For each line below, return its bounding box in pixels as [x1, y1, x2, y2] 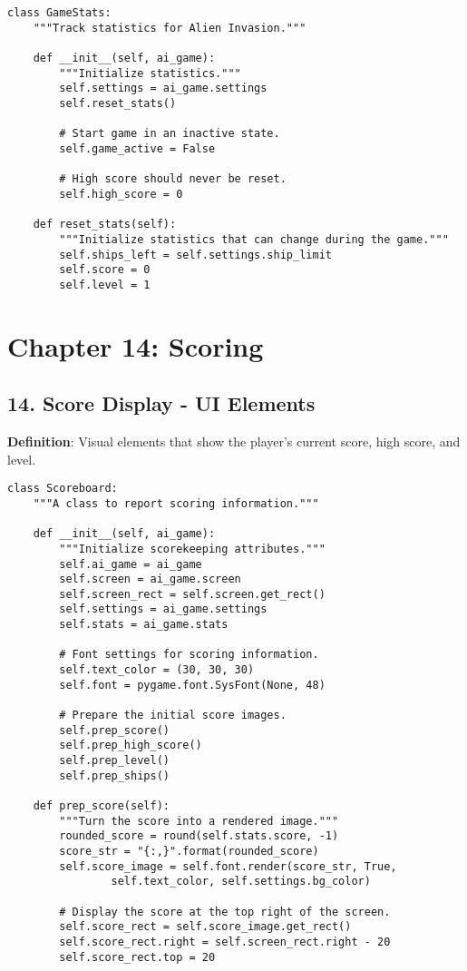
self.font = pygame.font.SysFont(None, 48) [59, 678, 326, 691]
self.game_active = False [59, 142, 216, 155]
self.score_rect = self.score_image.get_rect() [59, 920, 352, 934]
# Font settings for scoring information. [59, 648, 319, 662]
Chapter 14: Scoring [7, 327, 264, 364]
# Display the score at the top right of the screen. [59, 905, 391, 918]
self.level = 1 [59, 278, 151, 291]
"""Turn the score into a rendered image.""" [59, 814, 339, 828]
